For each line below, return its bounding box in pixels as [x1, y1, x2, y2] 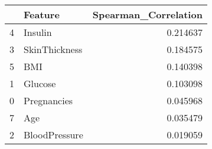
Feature [24, 8, 60, 21]
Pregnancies [24, 94, 73, 107]
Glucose [24, 77, 56, 90]
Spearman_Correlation [92, 8, 203, 21]
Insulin [24, 25, 52, 39]
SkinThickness [24, 42, 83, 56]
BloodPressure [24, 128, 83, 141]
